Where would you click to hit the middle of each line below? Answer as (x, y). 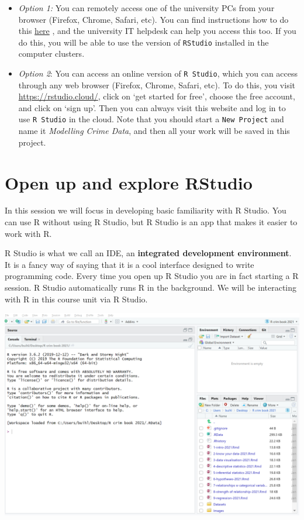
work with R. (28, 233)
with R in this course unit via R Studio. (76, 299)
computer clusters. (51, 54)
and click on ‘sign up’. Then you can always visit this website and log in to (152, 107)
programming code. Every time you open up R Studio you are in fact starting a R (152, 276)
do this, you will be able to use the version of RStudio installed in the (144, 42)
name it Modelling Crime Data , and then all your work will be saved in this (154, 131)
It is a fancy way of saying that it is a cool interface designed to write (129, 264)
